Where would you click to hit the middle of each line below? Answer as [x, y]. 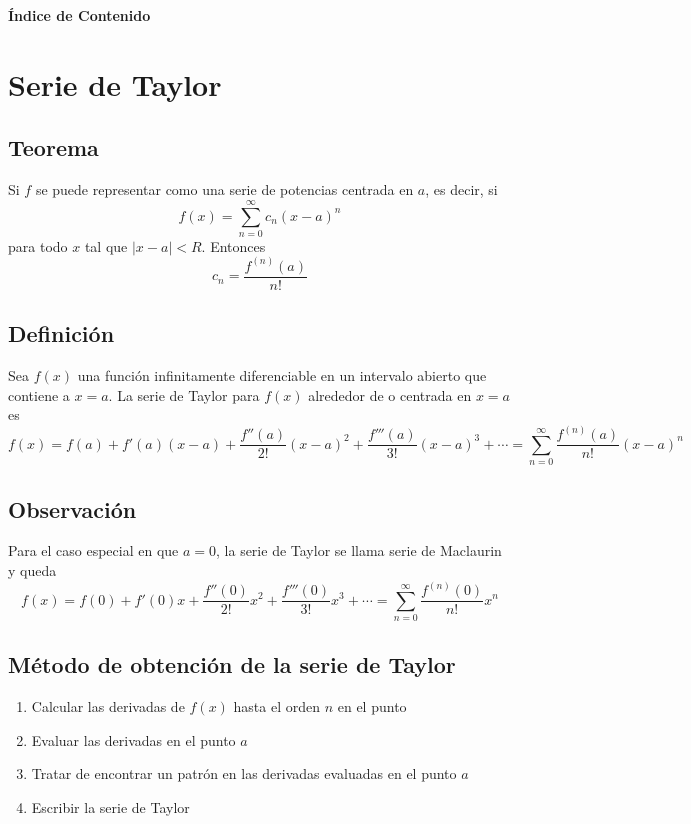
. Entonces [233, 245]
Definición [61, 333]
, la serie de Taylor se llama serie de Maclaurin [359, 550]
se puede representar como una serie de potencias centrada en [224, 189]
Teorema [53, 147]
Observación [72, 508]
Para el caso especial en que [93, 550]
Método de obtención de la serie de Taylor [232, 664]
